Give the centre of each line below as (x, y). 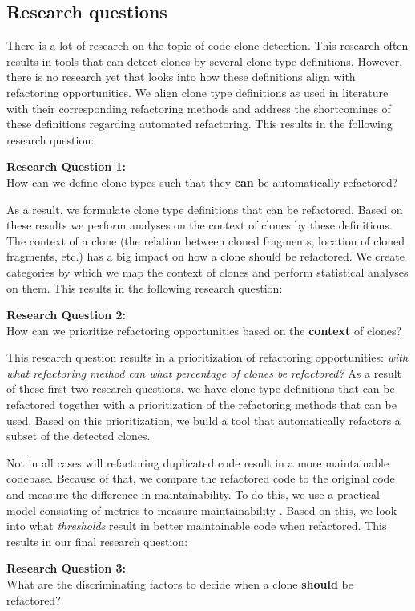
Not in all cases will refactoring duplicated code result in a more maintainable (198, 462)
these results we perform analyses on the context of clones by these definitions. (199, 225)
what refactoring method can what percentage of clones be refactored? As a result (204, 372)
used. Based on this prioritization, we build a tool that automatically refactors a (203, 420)
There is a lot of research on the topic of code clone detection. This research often (207, 45)
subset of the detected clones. (79, 436)
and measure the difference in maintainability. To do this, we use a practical (193, 494)
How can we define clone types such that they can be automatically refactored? (202, 182)
